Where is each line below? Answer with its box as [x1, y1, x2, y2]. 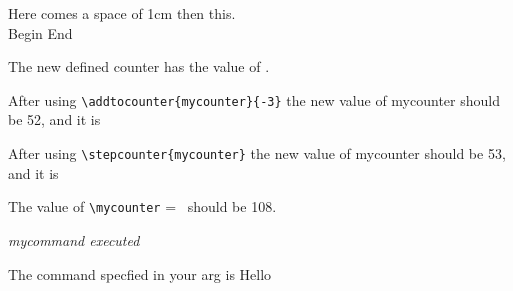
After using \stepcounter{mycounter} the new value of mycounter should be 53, [8, 143, 506, 164]
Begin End [8, 22, 73, 43]
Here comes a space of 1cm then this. [8, 3, 236, 23]
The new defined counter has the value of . [8, 56, 270, 77]
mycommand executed [8, 229, 140, 250]
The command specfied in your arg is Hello [8, 263, 272, 284]
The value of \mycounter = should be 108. [8, 196, 277, 217]
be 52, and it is [8, 109, 101, 130]
